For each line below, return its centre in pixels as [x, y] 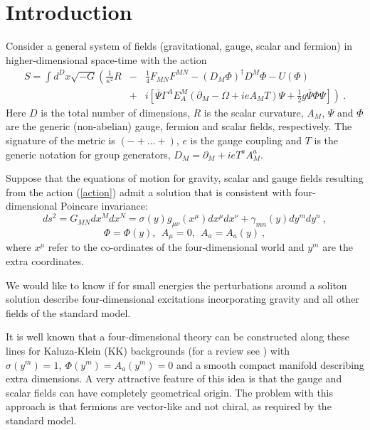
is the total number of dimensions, [115, 112]
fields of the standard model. [68, 312]
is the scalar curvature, [254, 112]
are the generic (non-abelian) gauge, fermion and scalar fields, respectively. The [179, 126]
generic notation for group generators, [88, 154]
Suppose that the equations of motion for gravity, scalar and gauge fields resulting [185, 178]
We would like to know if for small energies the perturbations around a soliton [176, 285]
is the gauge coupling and [246, 140]
